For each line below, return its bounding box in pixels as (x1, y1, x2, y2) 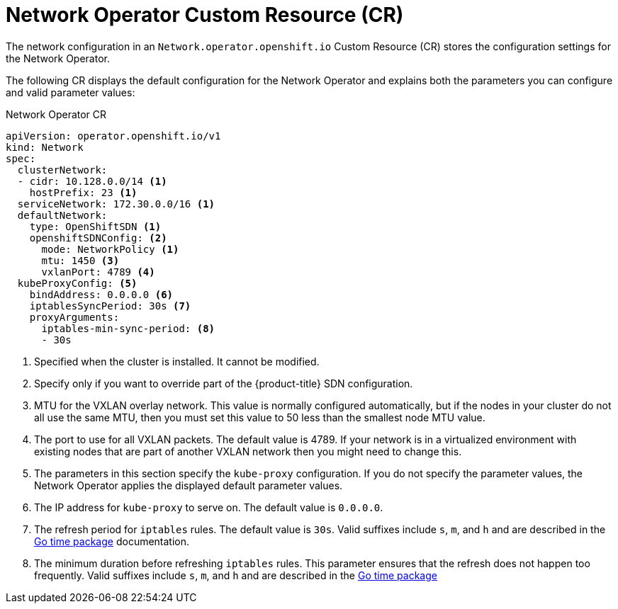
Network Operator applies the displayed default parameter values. (34, 479, 343, 491)
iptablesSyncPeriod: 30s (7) (29, 300, 191, 312)
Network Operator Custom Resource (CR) (6, 3, 404, 27)
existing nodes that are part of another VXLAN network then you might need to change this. (34, 445, 462, 457)
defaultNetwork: (17, 209, 108, 221)
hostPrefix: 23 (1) (29, 186, 137, 198)
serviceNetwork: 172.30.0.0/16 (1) (17, 198, 215, 210)
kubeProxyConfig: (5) (17, 277, 137, 289)
